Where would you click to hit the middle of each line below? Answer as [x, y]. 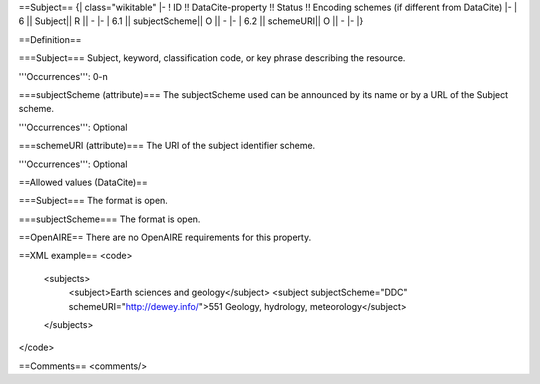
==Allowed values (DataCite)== [83, 182]
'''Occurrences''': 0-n [63, 76]
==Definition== [50, 39]
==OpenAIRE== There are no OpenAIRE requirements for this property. [165, 237]
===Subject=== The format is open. [93, 201]
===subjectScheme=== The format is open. [109, 219]
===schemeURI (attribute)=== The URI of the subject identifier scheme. [167, 146]
